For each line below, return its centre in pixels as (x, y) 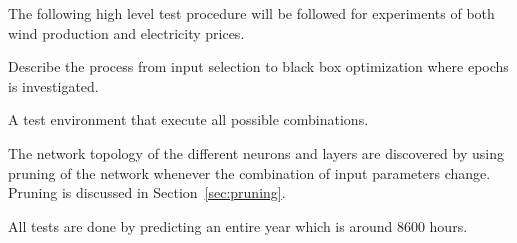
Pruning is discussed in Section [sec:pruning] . (147, 192)
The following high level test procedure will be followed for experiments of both (251, 13)
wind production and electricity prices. (126, 32)
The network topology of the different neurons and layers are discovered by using (256, 152)
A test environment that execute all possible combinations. (188, 119)
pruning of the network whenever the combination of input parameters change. (249, 172)
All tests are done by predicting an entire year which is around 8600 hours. (238, 225)
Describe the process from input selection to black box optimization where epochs (258, 66)
